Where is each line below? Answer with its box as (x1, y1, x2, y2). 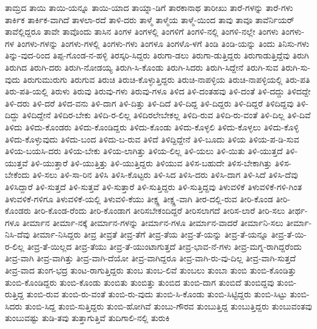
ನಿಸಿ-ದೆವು (5, 228, 30, 241)
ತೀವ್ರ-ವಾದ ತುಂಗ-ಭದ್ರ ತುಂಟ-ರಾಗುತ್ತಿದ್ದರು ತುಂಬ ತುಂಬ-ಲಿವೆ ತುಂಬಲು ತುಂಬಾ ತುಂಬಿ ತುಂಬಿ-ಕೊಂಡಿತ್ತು (5, 264, 296, 277)
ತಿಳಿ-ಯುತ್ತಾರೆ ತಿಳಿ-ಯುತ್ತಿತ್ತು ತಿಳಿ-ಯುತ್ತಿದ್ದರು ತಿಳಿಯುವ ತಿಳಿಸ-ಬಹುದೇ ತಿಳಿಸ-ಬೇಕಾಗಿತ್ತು (30, 156, 272, 169)
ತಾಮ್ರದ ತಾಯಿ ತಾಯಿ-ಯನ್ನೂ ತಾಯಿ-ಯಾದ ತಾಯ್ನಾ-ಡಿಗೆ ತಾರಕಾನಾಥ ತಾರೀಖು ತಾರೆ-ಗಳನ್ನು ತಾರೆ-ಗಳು (5, 1, 293, 13)
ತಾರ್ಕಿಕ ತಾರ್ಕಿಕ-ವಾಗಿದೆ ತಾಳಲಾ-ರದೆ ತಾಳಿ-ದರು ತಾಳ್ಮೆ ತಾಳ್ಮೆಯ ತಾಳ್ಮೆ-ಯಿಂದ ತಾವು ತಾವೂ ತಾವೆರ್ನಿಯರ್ (5, 13, 294, 26)
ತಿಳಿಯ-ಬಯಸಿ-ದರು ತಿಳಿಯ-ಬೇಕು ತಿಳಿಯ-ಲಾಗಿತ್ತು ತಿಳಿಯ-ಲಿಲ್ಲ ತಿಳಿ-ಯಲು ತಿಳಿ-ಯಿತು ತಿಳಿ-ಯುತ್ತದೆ (5, 144, 283, 157)
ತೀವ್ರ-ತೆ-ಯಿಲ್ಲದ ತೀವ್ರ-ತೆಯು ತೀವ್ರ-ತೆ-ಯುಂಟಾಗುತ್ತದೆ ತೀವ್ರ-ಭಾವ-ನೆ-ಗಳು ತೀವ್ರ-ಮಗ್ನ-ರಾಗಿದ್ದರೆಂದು (27, 239, 302, 252)
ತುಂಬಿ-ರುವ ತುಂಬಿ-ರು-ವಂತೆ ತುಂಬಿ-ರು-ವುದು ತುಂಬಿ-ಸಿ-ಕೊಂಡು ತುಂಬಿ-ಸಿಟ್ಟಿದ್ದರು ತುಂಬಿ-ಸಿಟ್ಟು (26, 288, 287, 300)
